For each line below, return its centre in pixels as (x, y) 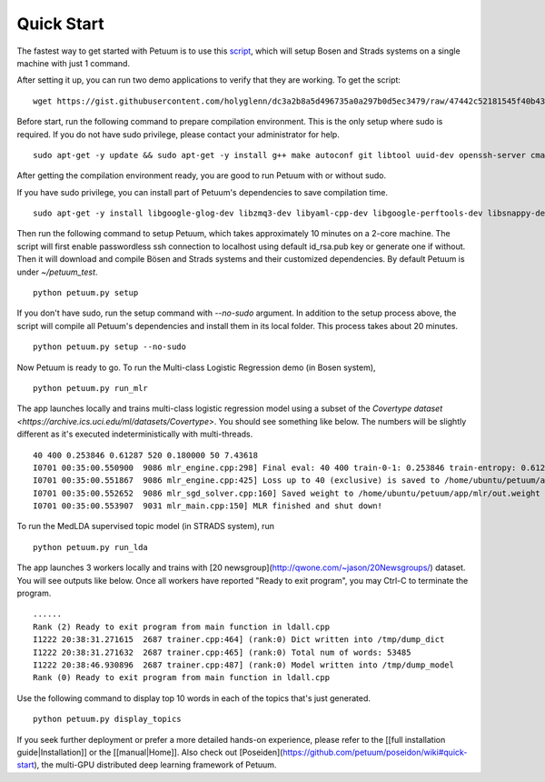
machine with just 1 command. (74, 63)
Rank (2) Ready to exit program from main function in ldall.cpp (182, 627)
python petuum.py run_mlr (91, 388)
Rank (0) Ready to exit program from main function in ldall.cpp (182, 678)
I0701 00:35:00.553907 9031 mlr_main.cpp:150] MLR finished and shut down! (208, 506)
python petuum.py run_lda (91, 547)
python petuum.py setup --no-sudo (109, 347)
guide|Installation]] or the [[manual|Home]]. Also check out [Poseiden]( (150, 752)
